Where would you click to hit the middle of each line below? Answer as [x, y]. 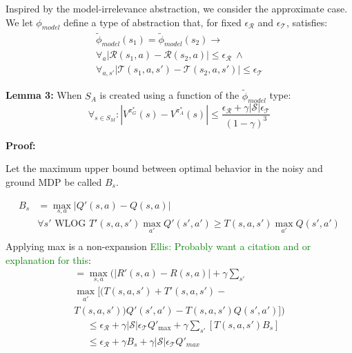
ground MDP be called [54, 181]
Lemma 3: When [44, 95]
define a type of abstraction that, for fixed [153, 22]
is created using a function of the [169, 95]
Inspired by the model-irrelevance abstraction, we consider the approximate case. [177, 8]
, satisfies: [307, 22]
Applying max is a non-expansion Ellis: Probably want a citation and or [158, 246]
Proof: [21, 145]
